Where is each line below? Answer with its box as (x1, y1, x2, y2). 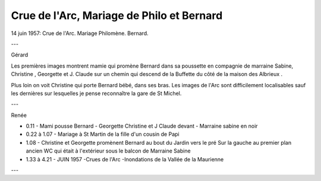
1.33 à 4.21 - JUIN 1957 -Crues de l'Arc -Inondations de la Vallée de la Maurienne (26, 155, 224, 163)
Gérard (11, 51, 29, 59)
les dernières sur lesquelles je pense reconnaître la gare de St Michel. (11, 90, 182, 97)
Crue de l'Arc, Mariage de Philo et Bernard (11, 9, 223, 22)
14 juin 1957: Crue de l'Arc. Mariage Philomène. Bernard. (11, 30, 149, 37)
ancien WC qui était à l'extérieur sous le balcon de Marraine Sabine (26, 147, 191, 154)
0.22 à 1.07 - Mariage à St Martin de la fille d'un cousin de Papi (26, 131, 180, 138)
